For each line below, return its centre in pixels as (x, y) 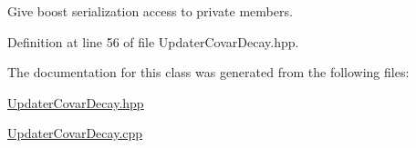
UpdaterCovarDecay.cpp (75, 133)
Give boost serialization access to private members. (150, 11)
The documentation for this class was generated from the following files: (208, 72)
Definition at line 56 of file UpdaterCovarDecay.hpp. (153, 41)
